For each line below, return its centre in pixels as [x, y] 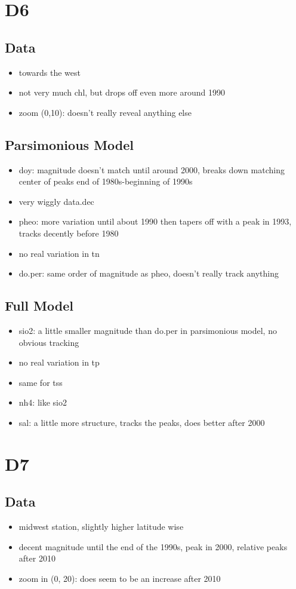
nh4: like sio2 [43, 402]
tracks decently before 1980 [69, 233]
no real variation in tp [59, 362]
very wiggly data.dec [56, 201]
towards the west [50, 72]
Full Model [39, 306]
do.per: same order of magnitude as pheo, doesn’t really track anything [149, 273]
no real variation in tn [59, 253]
